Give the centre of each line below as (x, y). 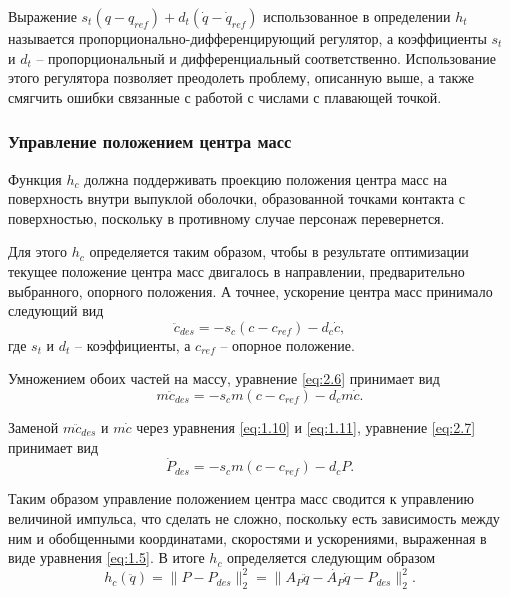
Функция (35, 178)
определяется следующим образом (331, 557)
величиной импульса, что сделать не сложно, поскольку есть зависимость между (254, 517)
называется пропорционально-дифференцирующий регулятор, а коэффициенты (247, 38)
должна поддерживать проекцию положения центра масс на (266, 178)
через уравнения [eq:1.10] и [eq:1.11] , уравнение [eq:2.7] (306, 426)
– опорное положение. (287, 344)
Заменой (33, 426)
